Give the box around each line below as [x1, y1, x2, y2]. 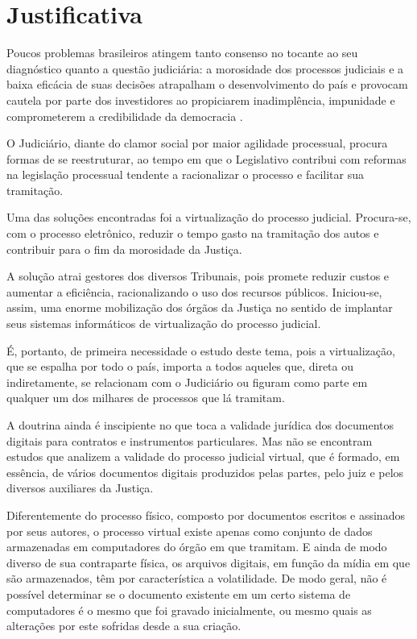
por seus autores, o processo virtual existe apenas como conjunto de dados [6, 522, 373, 539]
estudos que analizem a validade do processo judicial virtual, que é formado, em [6, 448, 400, 465]
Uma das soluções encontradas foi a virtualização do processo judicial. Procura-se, [6, 209, 411, 226]
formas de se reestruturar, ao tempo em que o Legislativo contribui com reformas [6, 150, 407, 167]
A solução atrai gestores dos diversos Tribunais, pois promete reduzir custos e [6, 268, 390, 284]
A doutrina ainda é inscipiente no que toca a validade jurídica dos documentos [6, 417, 394, 433]
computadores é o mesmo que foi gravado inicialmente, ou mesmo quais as [6, 601, 372, 618]
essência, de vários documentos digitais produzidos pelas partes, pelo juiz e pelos [6, 463, 404, 480]
